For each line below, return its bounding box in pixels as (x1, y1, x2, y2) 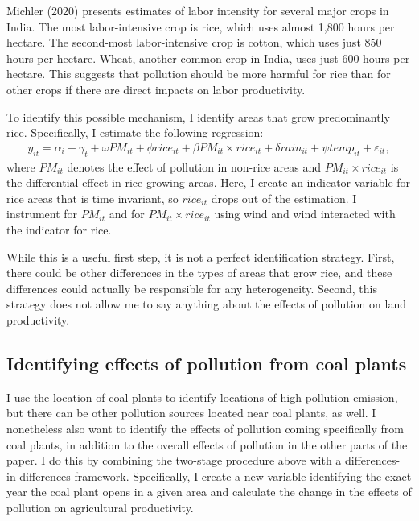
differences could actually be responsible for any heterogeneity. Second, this (6, 279, 377, 296)
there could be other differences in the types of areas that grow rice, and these (6, 264, 392, 281)
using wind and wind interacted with (214, 205, 396, 222)
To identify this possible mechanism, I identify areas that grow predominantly (6, 108, 390, 125)
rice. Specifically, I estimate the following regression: (6, 124, 264, 141)
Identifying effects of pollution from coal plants (6, 350, 407, 375)
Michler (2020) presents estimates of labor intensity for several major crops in (6, 2, 389, 19)
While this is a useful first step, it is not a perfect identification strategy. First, (6, 248, 395, 265)
